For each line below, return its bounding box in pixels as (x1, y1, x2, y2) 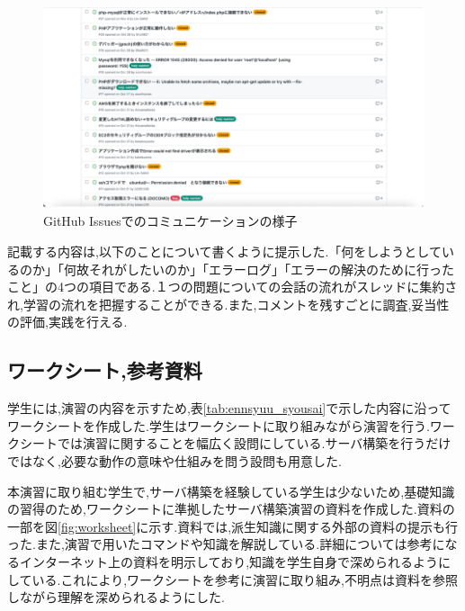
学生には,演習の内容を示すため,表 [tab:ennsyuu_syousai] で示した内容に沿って (7, 399, 452, 418)
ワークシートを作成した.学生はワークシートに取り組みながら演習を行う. (7, 416, 430, 435)
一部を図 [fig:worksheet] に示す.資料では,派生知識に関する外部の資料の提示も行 (7, 517, 459, 535)
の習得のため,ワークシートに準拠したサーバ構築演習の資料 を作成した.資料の (7, 499, 455, 518)
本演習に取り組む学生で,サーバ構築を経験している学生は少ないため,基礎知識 (7, 481, 455, 500)
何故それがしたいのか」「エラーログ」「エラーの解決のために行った (63, 259, 454, 278)
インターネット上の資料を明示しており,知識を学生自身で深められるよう (19, 553, 439, 571)
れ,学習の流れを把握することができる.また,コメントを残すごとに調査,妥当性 (7, 294, 450, 313)
